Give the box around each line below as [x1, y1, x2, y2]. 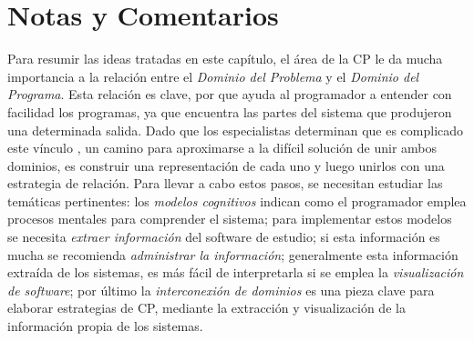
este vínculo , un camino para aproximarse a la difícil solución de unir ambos [7, 138, 438, 157]
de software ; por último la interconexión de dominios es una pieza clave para [7, 280, 435, 299]
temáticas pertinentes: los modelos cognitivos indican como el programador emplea [7, 191, 467, 210]
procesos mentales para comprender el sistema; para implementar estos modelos [7, 209, 452, 228]
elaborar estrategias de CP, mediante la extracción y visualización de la [7, 298, 406, 317]
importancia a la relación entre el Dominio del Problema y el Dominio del [7, 66, 419, 85]
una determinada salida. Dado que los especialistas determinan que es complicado [7, 120, 464, 139]
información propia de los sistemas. [7, 316, 203, 336]
